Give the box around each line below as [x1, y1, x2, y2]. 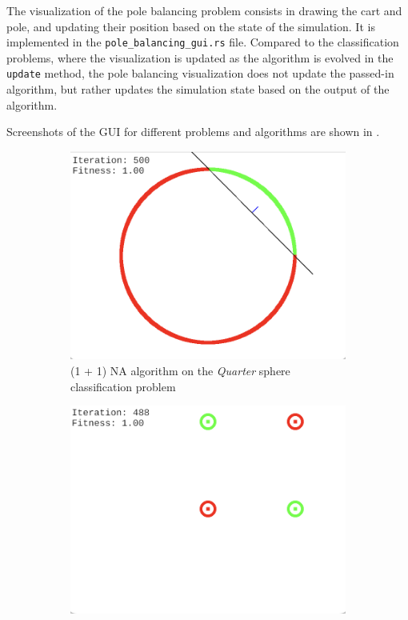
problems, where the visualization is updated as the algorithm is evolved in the [6, 49, 394, 66]
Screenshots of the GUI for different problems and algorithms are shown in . [6, 123, 380, 140]
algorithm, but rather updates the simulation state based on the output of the [6, 81, 390, 98]
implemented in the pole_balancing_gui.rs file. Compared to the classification [6, 34, 399, 50]
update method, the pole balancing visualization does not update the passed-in [6, 65, 394, 82]
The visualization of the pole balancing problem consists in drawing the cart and [6, 2, 402, 18]
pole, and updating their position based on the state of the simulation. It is [6, 18, 375, 34]
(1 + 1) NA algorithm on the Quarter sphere [70, 362, 290, 379]
